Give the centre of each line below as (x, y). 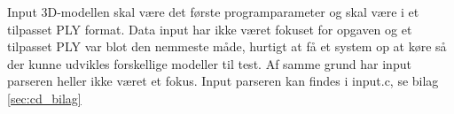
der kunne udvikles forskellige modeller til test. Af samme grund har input (209, 63)
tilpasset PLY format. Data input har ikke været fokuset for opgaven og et (210, 29)
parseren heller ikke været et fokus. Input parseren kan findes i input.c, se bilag (223, 81)
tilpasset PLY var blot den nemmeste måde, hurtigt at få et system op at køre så (227, 46)
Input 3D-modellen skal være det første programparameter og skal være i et (213, 11)
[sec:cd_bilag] (44, 98)
